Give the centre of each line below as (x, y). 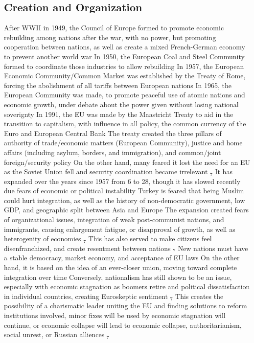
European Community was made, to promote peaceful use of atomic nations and (125, 95)
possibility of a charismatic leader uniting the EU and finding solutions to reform (126, 306)
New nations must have (213, 248)
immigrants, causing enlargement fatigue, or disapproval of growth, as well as (120, 229)
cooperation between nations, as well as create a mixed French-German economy (125, 47)
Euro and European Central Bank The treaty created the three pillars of (113, 133)
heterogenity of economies (43, 239)
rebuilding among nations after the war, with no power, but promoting (110, 37)
